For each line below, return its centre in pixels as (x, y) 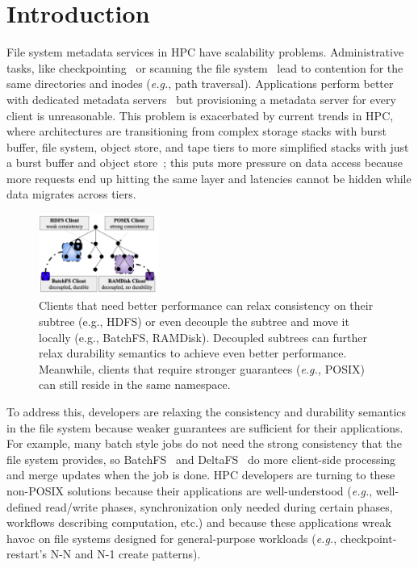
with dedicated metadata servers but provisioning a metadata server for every (201, 99)
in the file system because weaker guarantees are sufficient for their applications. (205, 427)
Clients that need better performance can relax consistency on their (206, 305)
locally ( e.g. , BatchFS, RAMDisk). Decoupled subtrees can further (203, 337)
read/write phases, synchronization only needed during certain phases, (219, 506)
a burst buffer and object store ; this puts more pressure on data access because (205, 163)
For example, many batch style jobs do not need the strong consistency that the (204, 443)
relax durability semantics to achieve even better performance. (193, 353)
